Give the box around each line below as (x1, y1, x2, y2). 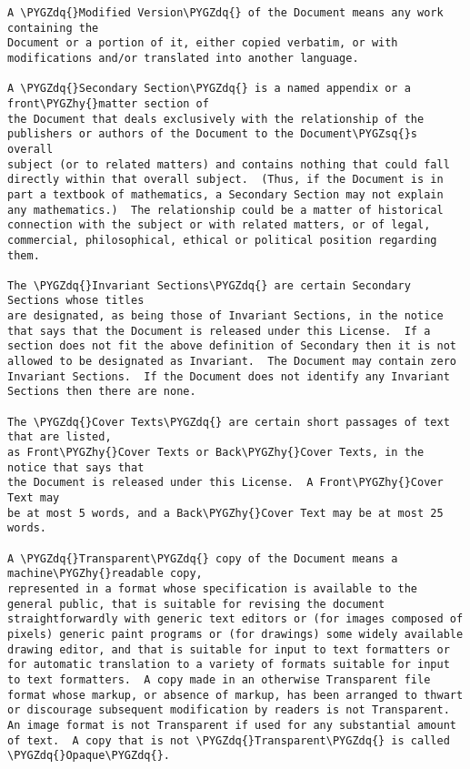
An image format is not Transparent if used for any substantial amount (7, 718, 456, 732)
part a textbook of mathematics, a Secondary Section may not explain (7, 187, 444, 201)
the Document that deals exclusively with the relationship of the (7, 112, 425, 126)
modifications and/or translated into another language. (7, 51, 359, 65)
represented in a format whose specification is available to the (7, 582, 418, 595)
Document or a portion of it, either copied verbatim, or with (7, 36, 398, 50)
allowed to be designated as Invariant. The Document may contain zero (7, 355, 456, 369)
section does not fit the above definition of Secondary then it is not (7, 339, 456, 353)
